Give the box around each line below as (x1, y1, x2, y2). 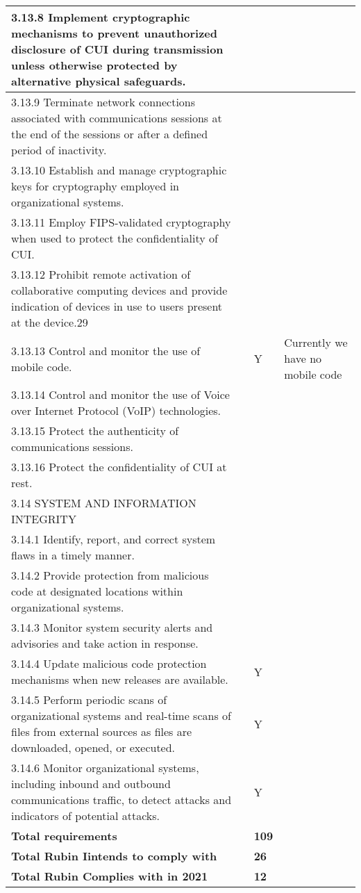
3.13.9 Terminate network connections (11, 94, 196, 110)
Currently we (284, 334, 348, 350)
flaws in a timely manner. (11, 547, 135, 563)
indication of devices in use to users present (11, 298, 223, 314)
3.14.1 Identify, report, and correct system (11, 531, 216, 547)
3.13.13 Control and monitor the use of (11, 342, 201, 359)
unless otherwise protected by (11, 57, 178, 73)
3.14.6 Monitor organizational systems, (11, 760, 199, 776)
